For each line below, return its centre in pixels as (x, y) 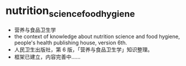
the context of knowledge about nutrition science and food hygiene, (97, 36)
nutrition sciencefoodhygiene (70, 12)
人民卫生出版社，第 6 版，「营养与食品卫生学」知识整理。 (84, 49)
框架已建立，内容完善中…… (47, 57)
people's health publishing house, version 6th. (70, 43)
